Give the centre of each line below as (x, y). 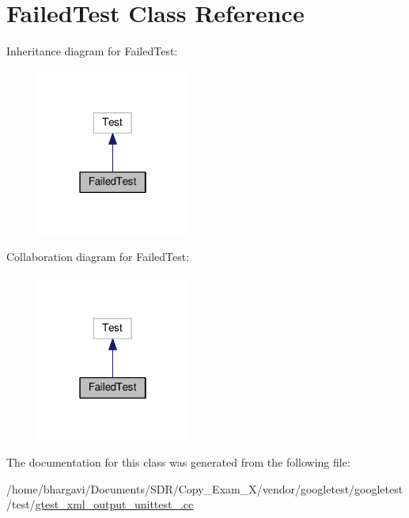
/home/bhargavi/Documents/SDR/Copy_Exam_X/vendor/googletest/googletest (205, 488)
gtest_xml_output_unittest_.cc (114, 504)
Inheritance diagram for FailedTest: (92, 51)
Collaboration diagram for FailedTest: (98, 257)
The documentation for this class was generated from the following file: (178, 462)
